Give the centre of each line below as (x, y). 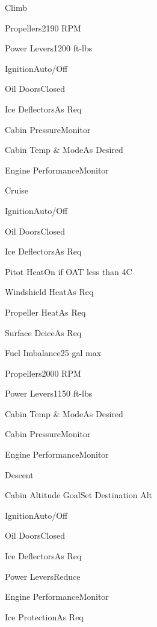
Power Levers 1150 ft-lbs (49, 393)
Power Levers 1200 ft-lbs (49, 48)
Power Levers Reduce (43, 576)
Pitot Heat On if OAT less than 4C (69, 271)
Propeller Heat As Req (45, 312)
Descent (19, 474)
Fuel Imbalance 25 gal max (53, 353)
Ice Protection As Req (44, 616)
